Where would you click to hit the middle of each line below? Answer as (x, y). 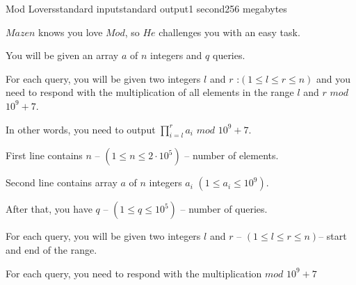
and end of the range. (51, 249)
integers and (176, 55)
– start (333, 236)
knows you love (71, 32)
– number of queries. (224, 209)
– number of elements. (232, 155)
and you (334, 78)
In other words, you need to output (81, 129)
